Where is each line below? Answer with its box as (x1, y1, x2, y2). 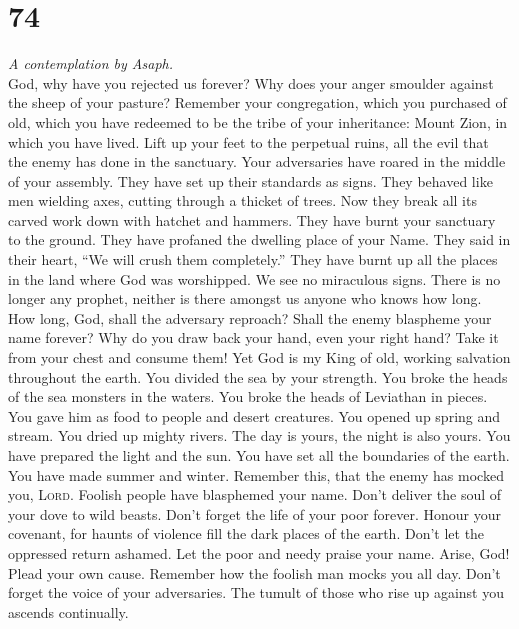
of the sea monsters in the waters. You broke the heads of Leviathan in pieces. (8, 386, 488, 407)
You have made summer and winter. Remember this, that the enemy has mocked (8, 464, 504, 485)
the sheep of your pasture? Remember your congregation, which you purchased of (8, 92, 507, 113)
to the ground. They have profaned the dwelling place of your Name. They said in (8, 229, 511, 250)
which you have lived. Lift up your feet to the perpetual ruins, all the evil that (8, 131, 489, 152)
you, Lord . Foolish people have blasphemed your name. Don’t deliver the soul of (8, 484, 502, 505)
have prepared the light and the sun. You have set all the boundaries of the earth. (8, 445, 510, 465)
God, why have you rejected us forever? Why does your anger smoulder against (8, 72, 494, 93)
